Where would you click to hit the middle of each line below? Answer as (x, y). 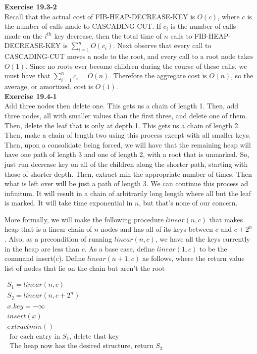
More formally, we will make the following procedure (84, 219)
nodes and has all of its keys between (157, 229)
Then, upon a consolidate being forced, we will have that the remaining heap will (128, 144)
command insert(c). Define (45, 258)
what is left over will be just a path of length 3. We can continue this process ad (127, 183)
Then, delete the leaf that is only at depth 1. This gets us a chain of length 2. (122, 125)
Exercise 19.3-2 (31, 6)
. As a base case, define (120, 248)
